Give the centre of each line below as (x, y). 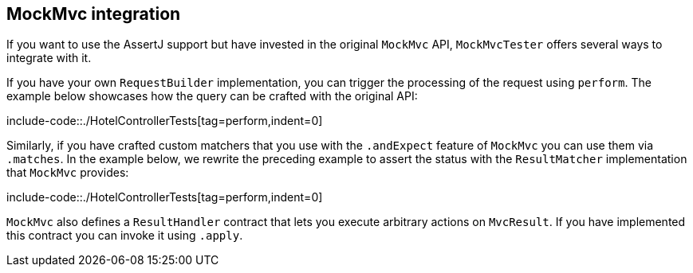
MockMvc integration (94, 14)
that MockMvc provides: (68, 173)
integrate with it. (49, 58)
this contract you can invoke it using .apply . (125, 236)
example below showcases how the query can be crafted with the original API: (212, 96)
